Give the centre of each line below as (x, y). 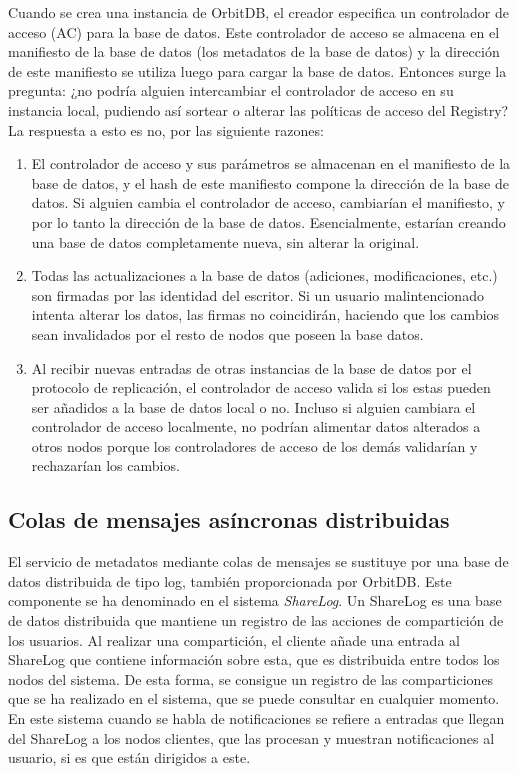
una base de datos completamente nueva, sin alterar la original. (225, 241)
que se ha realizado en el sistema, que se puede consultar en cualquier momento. (254, 698)
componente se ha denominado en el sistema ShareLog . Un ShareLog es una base (255, 600)
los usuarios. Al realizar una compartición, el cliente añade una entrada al (234, 639)
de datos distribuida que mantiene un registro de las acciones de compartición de (256, 620)
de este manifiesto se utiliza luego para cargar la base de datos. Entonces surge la (257, 70)
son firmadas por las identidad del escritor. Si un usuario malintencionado (257, 294)
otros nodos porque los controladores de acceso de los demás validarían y (254, 445)
